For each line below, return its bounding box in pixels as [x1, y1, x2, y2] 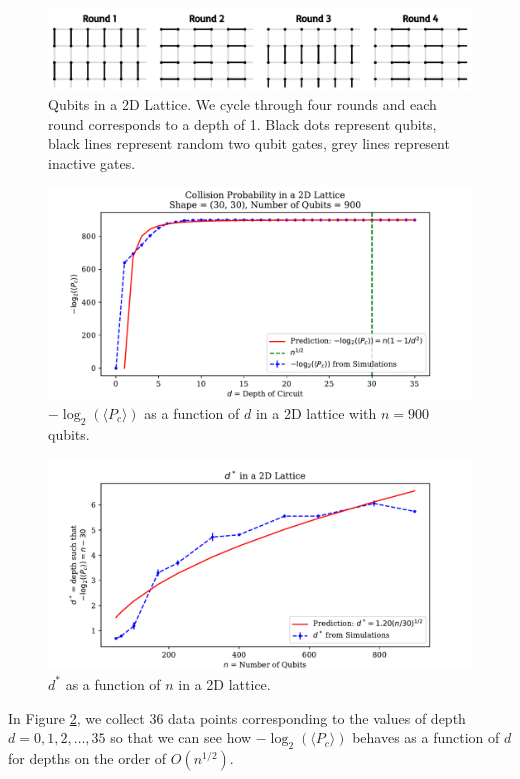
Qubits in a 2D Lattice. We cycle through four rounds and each [48, 93, 437, 114]
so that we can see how [110, 727, 252, 748]
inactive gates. [48, 152, 136, 173]
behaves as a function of [352, 727, 500, 748]
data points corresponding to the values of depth [168, 707, 466, 728]
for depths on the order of [8, 747, 167, 768]
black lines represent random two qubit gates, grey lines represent [48, 133, 450, 154]
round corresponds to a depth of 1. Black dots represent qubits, [48, 113, 437, 134]
